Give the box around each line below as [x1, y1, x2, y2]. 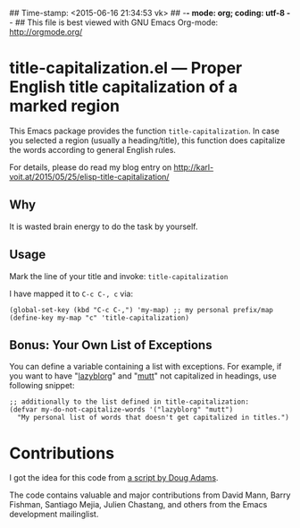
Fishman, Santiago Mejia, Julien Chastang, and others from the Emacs [9, 499, 268, 510]
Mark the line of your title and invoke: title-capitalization [9, 270, 229, 281]
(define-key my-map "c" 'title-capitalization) [9, 313, 190, 322]
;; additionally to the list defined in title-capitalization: [9, 397, 250, 406]
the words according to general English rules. [9, 144, 177, 155]
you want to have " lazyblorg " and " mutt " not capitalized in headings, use [9, 370, 277, 381]
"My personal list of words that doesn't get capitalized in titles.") [17, 413, 290, 422]
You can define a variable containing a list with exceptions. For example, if [9, 362, 282, 372]
